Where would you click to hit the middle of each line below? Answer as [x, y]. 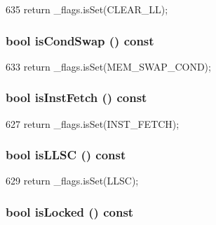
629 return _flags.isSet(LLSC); [72, 181]
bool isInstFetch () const [76, 97]
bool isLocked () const [70, 211]
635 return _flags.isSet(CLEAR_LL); [87, 9]
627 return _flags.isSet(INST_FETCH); [93, 123]
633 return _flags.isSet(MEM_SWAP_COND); [108, 66]
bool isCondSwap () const [80, 40]
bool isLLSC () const [66, 155]
